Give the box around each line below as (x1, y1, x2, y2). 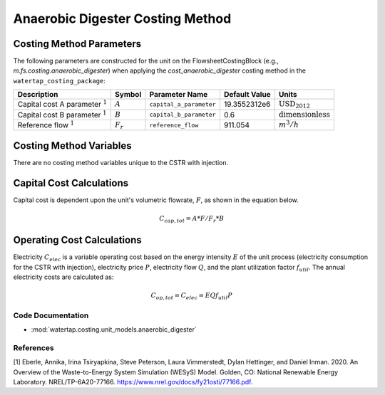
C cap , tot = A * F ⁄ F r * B (159, 214, 225, 224)
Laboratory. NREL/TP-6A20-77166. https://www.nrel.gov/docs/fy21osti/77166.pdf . (13, 378, 253, 386)
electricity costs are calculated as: (13, 273, 114, 281)
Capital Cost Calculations (13, 177, 128, 189)
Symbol (115, 90, 142, 100)
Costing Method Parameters (13, 38, 142, 50)
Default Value (223, 90, 271, 100)
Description (17, 90, 58, 100)
